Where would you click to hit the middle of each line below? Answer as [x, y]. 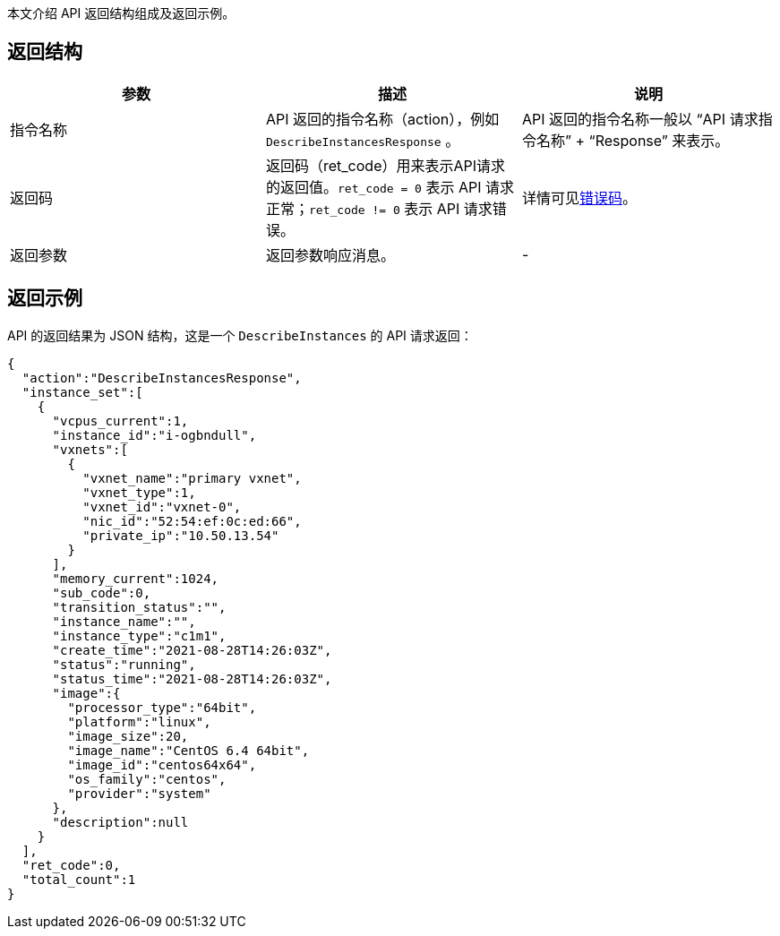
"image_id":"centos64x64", [162, 764]
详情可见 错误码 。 [579, 198]
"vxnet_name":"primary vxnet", [192, 478]
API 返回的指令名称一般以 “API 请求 [640, 119]
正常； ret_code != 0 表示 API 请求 [379, 208]
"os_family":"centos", [147, 779]
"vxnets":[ [90, 449]
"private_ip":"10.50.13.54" [181, 535]
